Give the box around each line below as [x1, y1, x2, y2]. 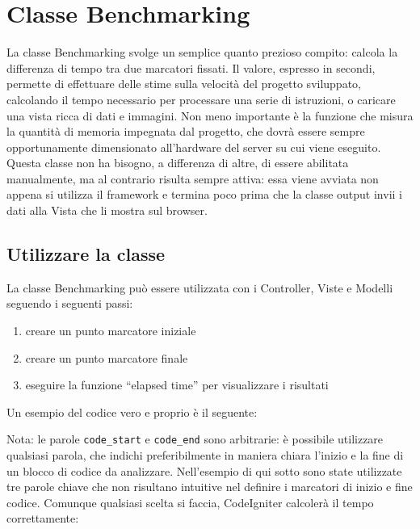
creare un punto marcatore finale [25, 349, 188, 366]
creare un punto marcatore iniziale [25, 322, 196, 339]
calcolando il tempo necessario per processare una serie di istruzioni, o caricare [6, 90, 396, 107]
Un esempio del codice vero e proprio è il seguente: [6, 403, 258, 420]
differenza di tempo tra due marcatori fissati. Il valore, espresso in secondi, [6, 59, 376, 76]
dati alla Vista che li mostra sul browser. [6, 202, 208, 219]
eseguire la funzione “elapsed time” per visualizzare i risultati [25, 376, 329, 393]
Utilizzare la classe [6, 241, 166, 267]
